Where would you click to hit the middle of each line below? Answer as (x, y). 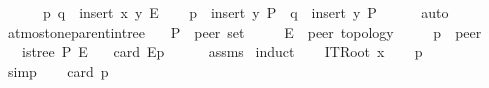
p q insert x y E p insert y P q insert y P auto (245, 12)
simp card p (58, 70)
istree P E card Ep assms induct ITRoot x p (222, 51)
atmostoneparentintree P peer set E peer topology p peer (244, 31)
